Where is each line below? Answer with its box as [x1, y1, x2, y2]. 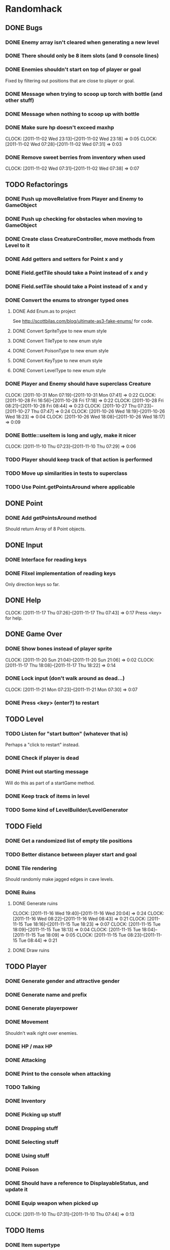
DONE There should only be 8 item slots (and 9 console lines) [5, 52, 159, 59]
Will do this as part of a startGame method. [5, 780, 95, 786]
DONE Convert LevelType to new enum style [12, 368, 106, 374]
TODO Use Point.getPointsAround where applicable [5, 483, 135, 490]
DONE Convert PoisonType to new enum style [12, 348, 109, 354]
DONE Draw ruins [12, 947, 50, 954]
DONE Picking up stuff [5, 1111, 61, 1118]
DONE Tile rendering [5, 864, 57, 872]
